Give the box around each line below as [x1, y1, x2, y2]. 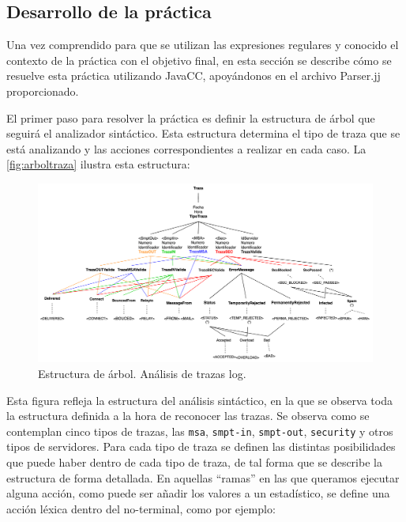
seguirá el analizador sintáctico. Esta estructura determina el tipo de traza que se [6, 125, 400, 142]
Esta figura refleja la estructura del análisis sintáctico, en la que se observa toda [6, 391, 393, 408]
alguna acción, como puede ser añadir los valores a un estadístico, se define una [6, 485, 390, 501]
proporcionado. [6, 82, 79, 99]
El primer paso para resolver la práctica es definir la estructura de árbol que [6, 109, 375, 126]
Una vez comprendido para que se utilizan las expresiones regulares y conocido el [6, 36, 399, 53]
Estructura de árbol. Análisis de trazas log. [38, 365, 246, 382]
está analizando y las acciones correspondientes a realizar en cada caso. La [6, 140, 367, 157]
